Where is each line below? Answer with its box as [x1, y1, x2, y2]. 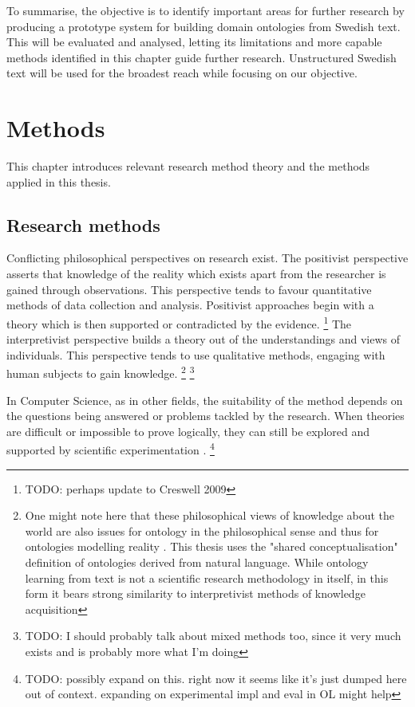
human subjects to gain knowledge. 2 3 [6, 363, 195, 381]
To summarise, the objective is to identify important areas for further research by [6, 2, 405, 18]
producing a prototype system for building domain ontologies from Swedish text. [6, 18, 401, 34]
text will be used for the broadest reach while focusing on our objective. [6, 65, 358, 81]
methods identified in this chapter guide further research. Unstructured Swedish [6, 49, 397, 65]
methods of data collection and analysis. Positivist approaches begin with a [6, 297, 374, 313]
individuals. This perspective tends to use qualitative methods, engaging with [6, 346, 385, 363]
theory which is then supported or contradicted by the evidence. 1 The [6, 312, 351, 332]
